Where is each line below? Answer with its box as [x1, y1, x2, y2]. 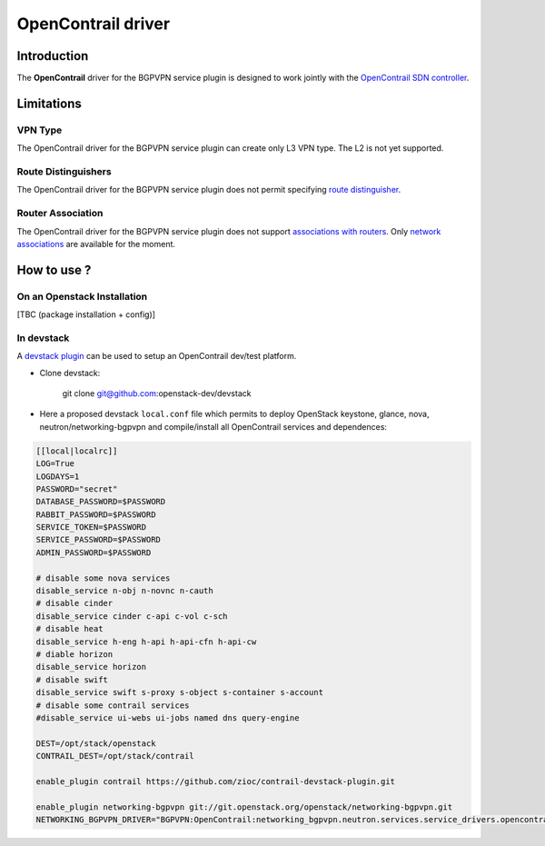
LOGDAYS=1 [35, 471, 80, 482]
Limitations [16, 95, 82, 111]
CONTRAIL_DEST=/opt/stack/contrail [35, 751, 194, 761]
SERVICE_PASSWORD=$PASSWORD [35, 534, 161, 545]
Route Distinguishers [16, 164, 113, 177]
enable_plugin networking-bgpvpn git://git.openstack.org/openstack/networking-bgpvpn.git [35, 801, 453, 812]
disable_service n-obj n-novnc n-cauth [35, 586, 213, 596]
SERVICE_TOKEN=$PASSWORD [35, 523, 147, 532]
